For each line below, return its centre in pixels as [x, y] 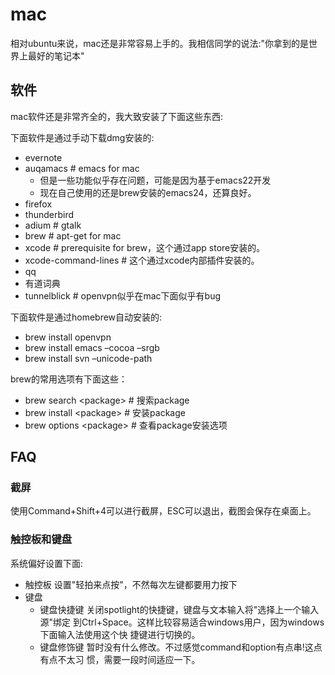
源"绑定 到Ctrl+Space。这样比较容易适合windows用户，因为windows [182, 622]
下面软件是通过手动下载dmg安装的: [82, 137]
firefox [38, 204]
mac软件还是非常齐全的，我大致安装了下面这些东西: [117, 116]
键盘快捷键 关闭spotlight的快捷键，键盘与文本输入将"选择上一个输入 [179, 609]
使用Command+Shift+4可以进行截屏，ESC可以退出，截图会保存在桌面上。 [163, 511]
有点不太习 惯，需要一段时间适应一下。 [120, 659]
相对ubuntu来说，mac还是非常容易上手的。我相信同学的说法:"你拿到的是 [159, 43]
